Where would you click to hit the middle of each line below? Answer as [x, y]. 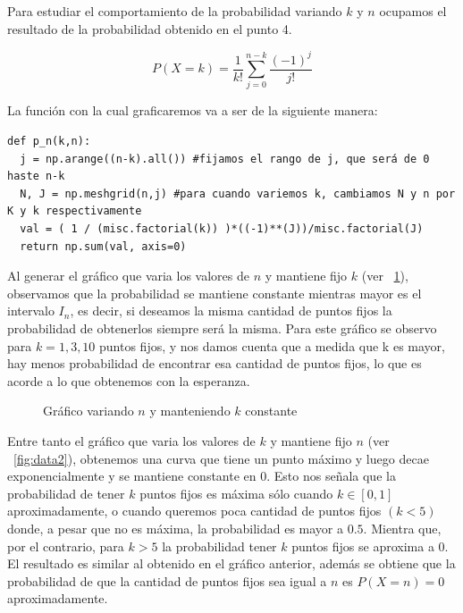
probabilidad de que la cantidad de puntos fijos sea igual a [167, 580]
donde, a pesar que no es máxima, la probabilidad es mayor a [176, 528]
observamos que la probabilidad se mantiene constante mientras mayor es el [215, 293]
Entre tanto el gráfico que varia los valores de [131, 440]
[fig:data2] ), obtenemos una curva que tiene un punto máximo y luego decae [221, 458]
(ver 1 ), [385, 276]
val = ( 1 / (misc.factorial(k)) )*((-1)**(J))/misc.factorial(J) [222, 229]
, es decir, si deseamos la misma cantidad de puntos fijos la [231, 311]
